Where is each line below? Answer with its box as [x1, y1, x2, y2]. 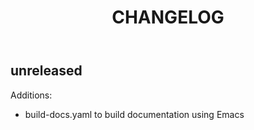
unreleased [10, 62, 83, 80]
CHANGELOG [111, 6, 225, 29]
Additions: [10, 89, 53, 101]
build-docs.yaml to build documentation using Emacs [24, 108, 245, 120]
